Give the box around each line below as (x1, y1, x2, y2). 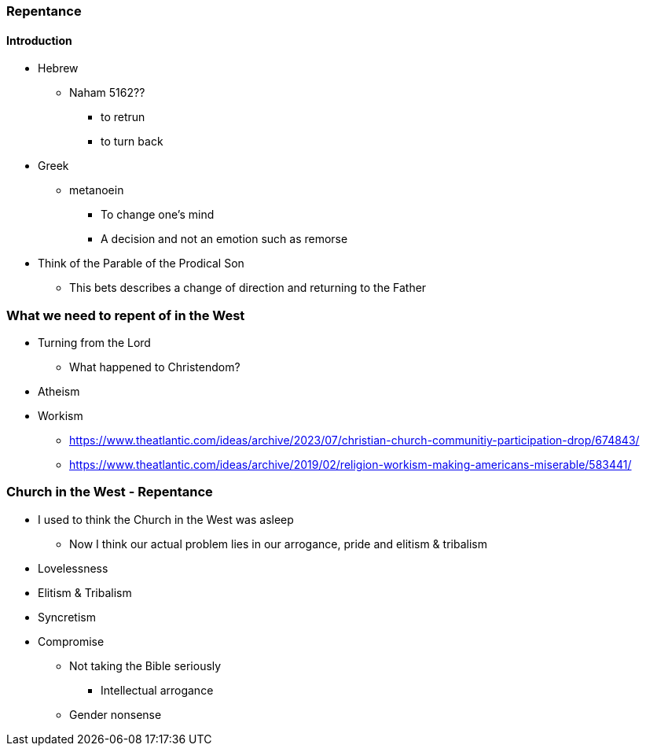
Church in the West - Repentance (6, 484, 213, 500)
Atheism (38, 384, 80, 398)
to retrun (101, 110, 145, 124)
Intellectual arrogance (101, 683, 214, 697)
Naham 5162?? (69, 86, 145, 100)
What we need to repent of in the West (6, 307, 245, 323)
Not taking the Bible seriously (69, 658, 222, 673)
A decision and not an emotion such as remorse (101, 232, 348, 246)
